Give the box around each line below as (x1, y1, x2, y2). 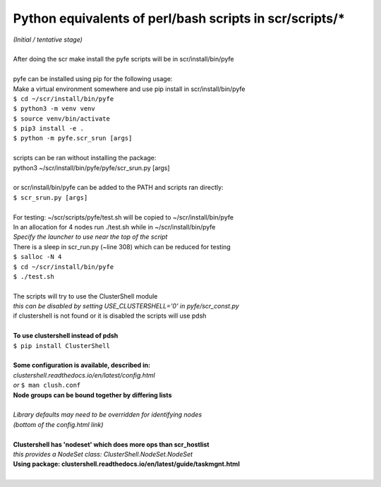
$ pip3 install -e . (13, 124, 85, 133)
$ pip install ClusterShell (13, 342, 111, 349)
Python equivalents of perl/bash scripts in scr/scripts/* (13, 11, 345, 26)
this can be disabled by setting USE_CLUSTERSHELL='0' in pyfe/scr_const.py (13, 302, 239, 311)
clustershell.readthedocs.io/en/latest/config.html (13, 371, 155, 379)
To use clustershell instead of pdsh (13, 332, 119, 340)
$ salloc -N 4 (13, 253, 62, 261)
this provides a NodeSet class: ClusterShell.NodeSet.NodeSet (13, 450, 193, 458)
